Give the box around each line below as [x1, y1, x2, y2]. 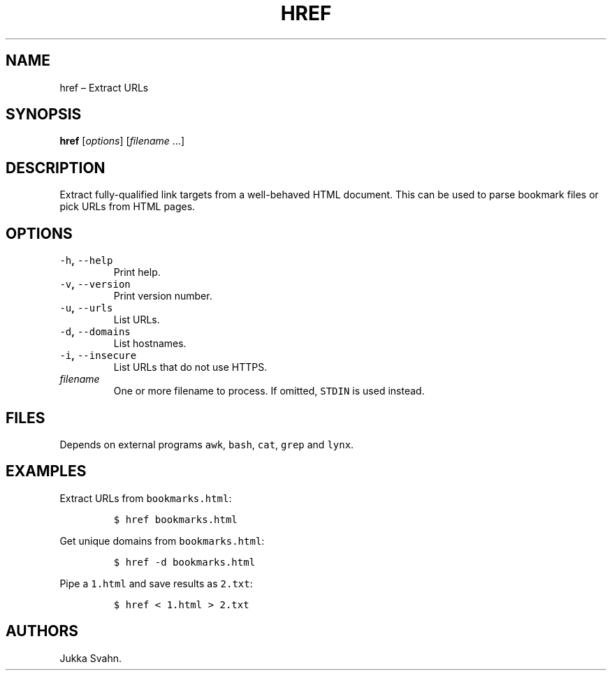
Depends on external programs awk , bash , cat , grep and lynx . [59, 438, 354, 450]
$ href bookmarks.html [113, 513, 238, 525]
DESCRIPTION [6, 159, 105, 177]
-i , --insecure [59, 349, 137, 362]
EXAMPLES [6, 462, 87, 480]
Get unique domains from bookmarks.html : [59, 534, 265, 547]
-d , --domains [59, 325, 131, 338]
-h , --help [59, 254, 113, 267]
